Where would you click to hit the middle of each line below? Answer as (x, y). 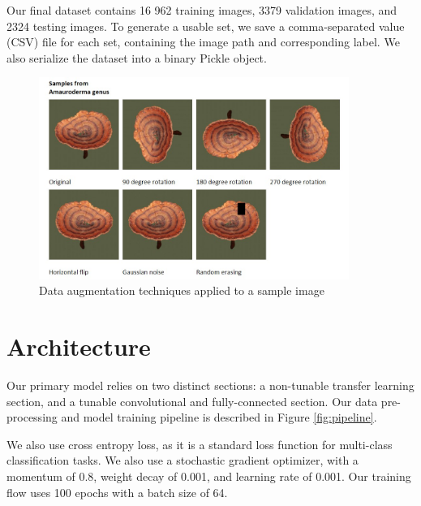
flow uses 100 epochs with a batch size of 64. (117, 492)
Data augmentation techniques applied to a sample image (182, 290)
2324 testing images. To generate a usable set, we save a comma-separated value (206, 26)
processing (32, 417)
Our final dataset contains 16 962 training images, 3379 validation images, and (202, 10)
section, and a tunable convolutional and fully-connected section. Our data (192, 401)
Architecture (79, 346)
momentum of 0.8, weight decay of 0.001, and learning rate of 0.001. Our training (209, 476)
